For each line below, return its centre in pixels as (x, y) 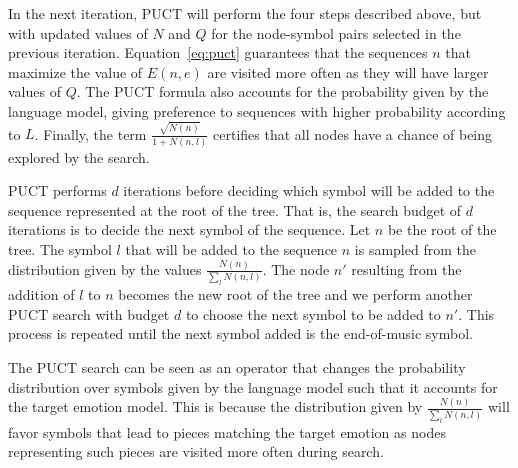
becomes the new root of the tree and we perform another (295, 294)
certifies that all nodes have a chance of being (353, 133)
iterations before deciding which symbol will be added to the (309, 190)
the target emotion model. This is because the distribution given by (215, 406)
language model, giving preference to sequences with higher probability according (257, 110)
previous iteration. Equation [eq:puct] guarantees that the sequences (218, 52)
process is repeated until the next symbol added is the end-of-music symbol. (240, 333)
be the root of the (442, 229)
